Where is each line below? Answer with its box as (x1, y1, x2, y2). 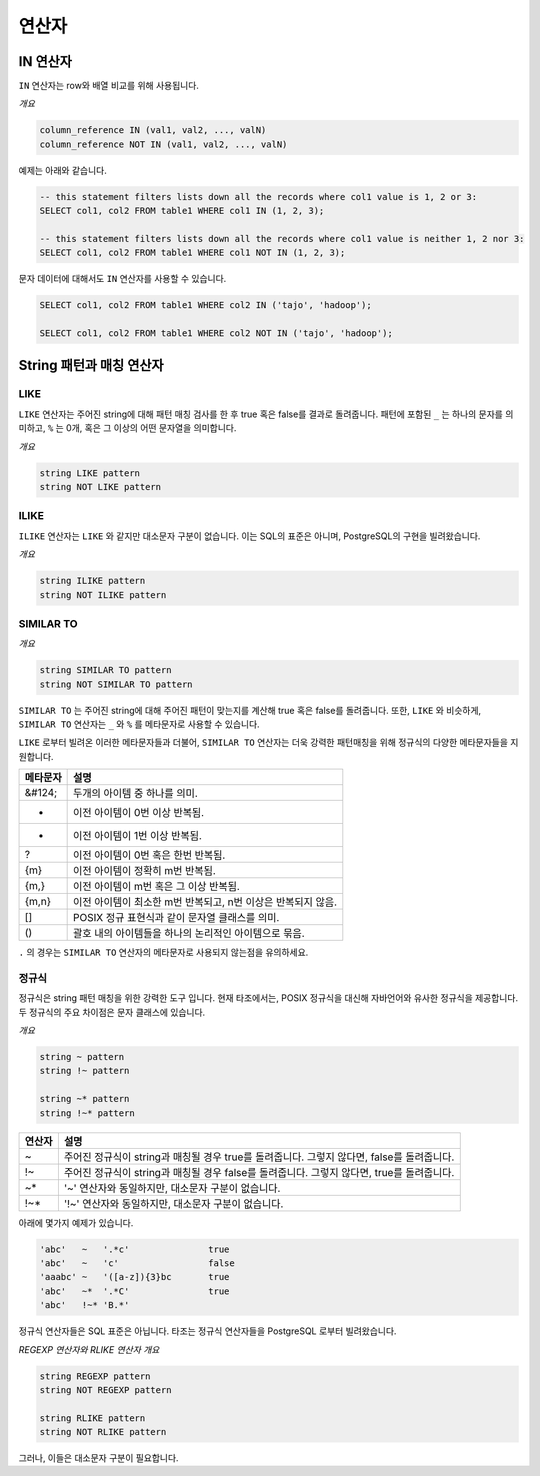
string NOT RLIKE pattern (39, 1426, 167, 1438)
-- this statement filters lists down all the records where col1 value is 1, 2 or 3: (39, 191, 478, 202)
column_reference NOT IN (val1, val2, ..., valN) (39, 138, 288, 150)
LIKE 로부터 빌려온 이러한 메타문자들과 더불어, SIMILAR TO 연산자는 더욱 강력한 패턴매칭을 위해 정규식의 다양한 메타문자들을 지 (18, 736, 519, 749)
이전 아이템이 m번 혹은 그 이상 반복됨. (73, 880, 240, 894)
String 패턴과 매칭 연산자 (18, 356, 164, 374)
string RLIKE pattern (39, 1412, 146, 1424)
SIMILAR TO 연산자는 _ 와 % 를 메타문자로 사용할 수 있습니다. (18, 718, 260, 730)
